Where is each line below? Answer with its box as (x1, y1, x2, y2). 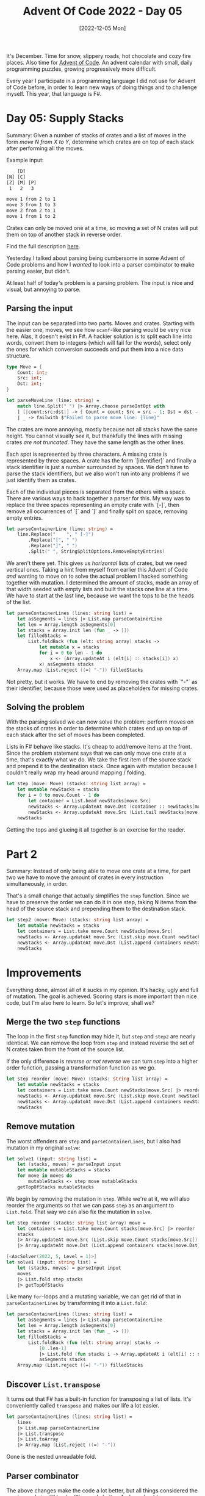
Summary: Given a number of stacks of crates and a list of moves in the (6, 131, 187, 138)
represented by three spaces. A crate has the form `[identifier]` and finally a (6, 456, 196, 464)
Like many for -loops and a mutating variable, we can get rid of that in (6, 1293, 181, 1300)
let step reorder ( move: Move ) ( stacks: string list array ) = (6, 1076, 168, 1082)
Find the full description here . (6, 242, 81, 250)
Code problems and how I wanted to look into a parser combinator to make (6, 261, 195, 268)
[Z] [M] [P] (6, 179, 37, 185)
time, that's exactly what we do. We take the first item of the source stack (6, 756, 192, 763)
